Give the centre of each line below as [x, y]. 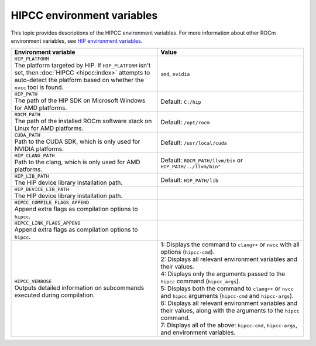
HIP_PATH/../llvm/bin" [191, 167]
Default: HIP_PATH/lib [190, 180]
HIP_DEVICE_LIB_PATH [42, 190]
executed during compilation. [54, 295]
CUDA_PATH [28, 135]
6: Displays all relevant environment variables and [229, 303]
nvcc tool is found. [39, 87]
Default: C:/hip [181, 101]
